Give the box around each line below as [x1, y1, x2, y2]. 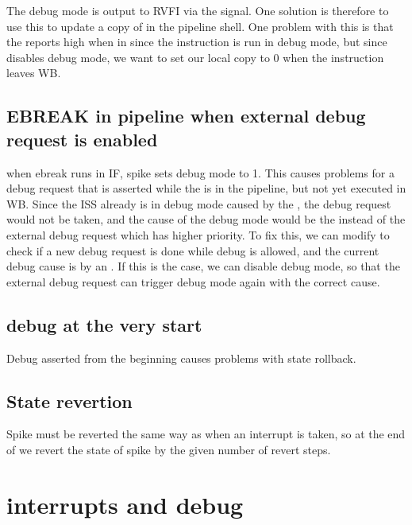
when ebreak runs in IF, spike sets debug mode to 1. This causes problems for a [6, 164, 395, 181]
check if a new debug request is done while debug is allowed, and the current [6, 242, 379, 259]
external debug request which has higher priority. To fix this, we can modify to [6, 226, 390, 243]
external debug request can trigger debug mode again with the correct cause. [6, 273, 380, 290]
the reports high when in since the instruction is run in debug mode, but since [6, 33, 387, 50]
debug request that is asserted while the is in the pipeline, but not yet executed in [6, 180, 406, 196]
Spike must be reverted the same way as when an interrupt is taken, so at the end [6, 426, 406, 442]
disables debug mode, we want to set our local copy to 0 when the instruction [6, 49, 384, 65]
